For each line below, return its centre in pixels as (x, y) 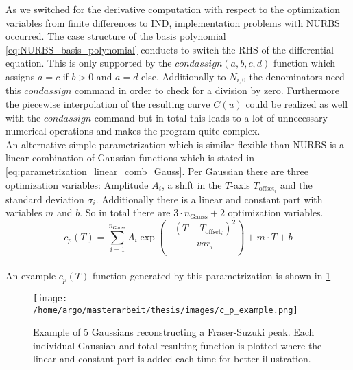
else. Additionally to (184, 76)
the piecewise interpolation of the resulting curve (108, 104)
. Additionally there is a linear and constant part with (209, 199)
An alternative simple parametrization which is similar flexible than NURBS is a (175, 144)
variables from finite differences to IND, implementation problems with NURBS (173, 22)
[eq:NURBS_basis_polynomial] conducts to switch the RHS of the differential (170, 49)
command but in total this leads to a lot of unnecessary (211, 117)
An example (31, 276)
